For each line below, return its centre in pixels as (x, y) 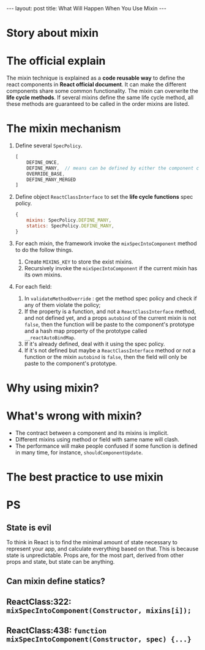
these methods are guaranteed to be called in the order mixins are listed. (98, 104)
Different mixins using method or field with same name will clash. (97, 439)
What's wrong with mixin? (74, 416)
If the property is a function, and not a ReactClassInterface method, (110, 311)
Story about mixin (53, 33)
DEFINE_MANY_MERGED (51, 179)
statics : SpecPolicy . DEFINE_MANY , (70, 226)
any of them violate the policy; (62, 305)
